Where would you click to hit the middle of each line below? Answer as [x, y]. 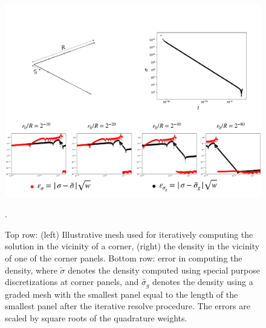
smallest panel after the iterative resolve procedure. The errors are [128, 306]
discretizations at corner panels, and [72, 282]
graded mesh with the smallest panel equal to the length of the [122, 294]
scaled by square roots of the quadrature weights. [96, 317]
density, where [31, 270]
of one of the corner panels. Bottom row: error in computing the [124, 257]
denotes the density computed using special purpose [164, 270]
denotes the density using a [203, 282]
